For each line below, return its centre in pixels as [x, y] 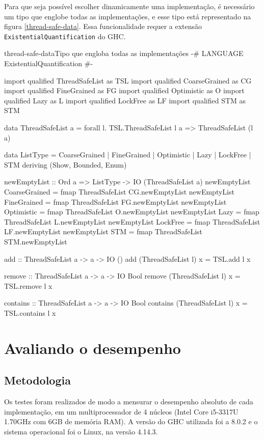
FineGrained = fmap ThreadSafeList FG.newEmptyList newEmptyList [115, 201]
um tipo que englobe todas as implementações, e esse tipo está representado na [128, 16]
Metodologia [37, 380]
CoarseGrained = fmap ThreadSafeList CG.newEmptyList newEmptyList [119, 191]
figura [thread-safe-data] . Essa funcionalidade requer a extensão [103, 26]
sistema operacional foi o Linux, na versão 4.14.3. [81, 431]
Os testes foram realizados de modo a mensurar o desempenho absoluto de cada [129, 402]
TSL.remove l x [28, 285]
